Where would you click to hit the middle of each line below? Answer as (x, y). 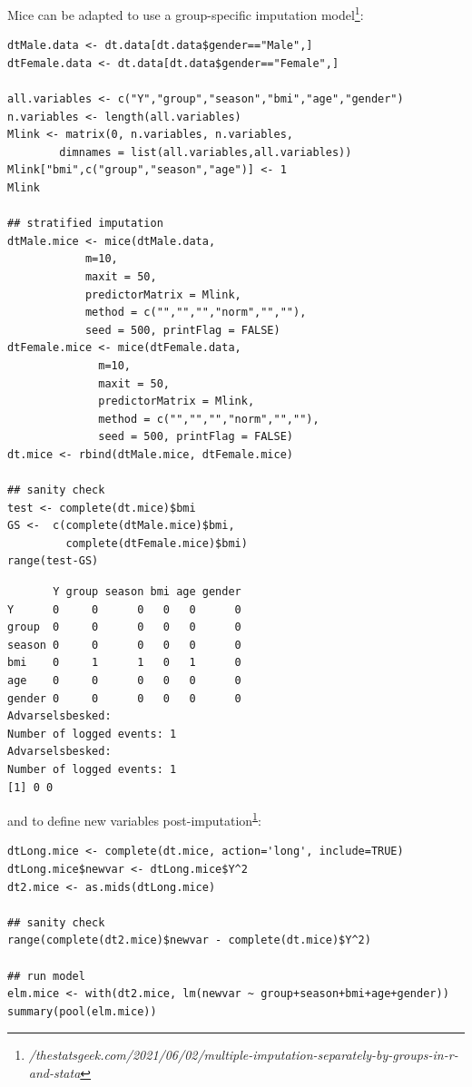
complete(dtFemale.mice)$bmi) (157, 543)
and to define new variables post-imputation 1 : (134, 819)
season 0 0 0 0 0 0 (124, 645)
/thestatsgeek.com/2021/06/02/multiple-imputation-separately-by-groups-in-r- (243, 1055)
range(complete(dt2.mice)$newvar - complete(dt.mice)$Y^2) (189, 940)
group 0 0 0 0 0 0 (124, 627)
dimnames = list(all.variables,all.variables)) (206, 152)
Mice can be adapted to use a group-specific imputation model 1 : (186, 13)
